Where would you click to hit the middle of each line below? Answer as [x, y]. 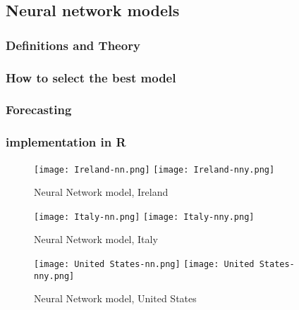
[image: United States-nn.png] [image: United [144, 265]
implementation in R [66, 142]
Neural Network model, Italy [96, 239]
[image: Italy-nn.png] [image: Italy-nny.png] [144, 217]
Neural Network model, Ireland [101, 192]
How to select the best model [91, 77]
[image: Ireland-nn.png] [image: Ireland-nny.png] [154, 169]
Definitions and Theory [73, 45]
